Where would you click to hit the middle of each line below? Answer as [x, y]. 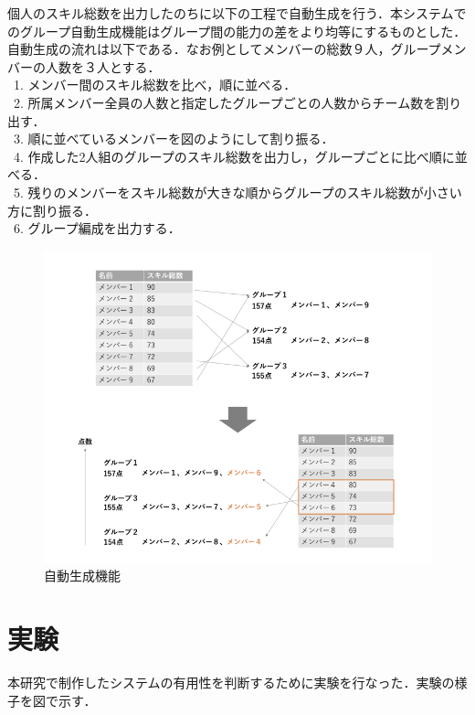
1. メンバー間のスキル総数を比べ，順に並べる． [155, 85]
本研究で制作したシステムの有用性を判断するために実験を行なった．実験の [231, 683]
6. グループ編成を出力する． [97, 228]
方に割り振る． [52, 210]
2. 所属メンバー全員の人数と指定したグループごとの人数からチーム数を [225, 102]
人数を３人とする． [103, 66]
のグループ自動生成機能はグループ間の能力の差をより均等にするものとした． [237, 31]
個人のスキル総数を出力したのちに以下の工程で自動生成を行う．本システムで [237, 13]
